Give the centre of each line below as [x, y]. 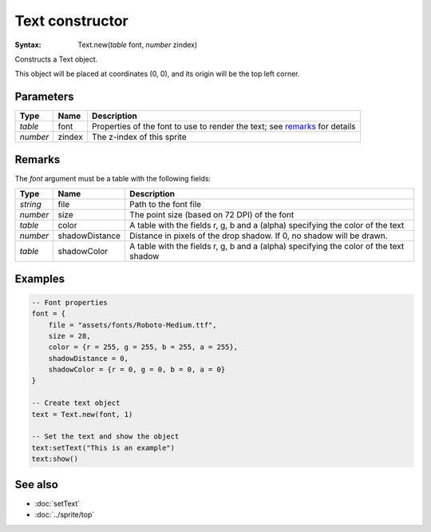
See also [37, 484]
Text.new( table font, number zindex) [138, 45]
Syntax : [28, 45]
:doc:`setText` [57, 503]
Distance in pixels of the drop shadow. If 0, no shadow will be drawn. [258, 236]
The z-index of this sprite [139, 137]
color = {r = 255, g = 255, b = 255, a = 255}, [143, 347]
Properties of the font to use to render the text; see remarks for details [224, 126]
